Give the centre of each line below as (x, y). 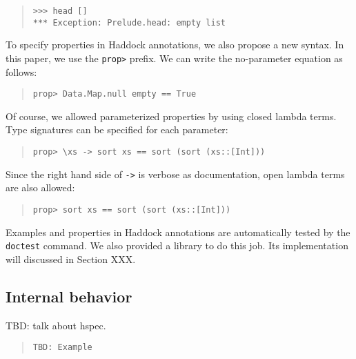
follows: (21, 71)
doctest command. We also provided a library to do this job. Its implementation (177, 245)
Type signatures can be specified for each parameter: (117, 129)
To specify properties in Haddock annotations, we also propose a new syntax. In (175, 45)
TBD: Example (62, 348)
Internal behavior (69, 296)
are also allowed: (40, 187)
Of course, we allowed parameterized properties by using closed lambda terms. (171, 116)
